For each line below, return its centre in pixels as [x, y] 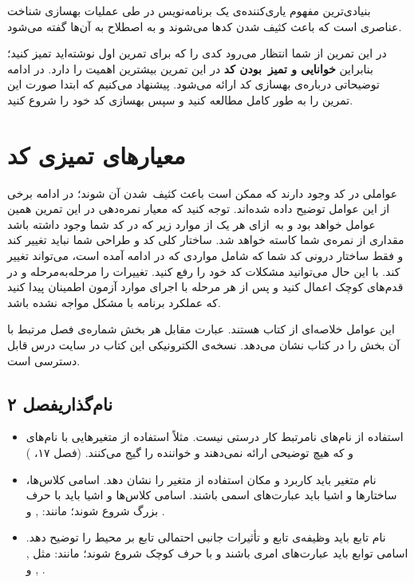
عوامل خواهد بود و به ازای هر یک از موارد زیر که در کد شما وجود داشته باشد [191, 224]
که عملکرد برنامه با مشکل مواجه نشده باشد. [114, 302]
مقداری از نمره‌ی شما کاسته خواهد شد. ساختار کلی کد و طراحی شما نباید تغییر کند [206, 240]
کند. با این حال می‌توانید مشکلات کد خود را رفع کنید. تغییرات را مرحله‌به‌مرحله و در [204, 271]
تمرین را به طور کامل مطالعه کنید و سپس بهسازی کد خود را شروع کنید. [180, 99]
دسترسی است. [44, 360]
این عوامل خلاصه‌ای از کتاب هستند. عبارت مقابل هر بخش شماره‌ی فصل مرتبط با [201, 329]
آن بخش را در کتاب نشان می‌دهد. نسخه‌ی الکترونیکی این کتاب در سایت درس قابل [204, 345]
